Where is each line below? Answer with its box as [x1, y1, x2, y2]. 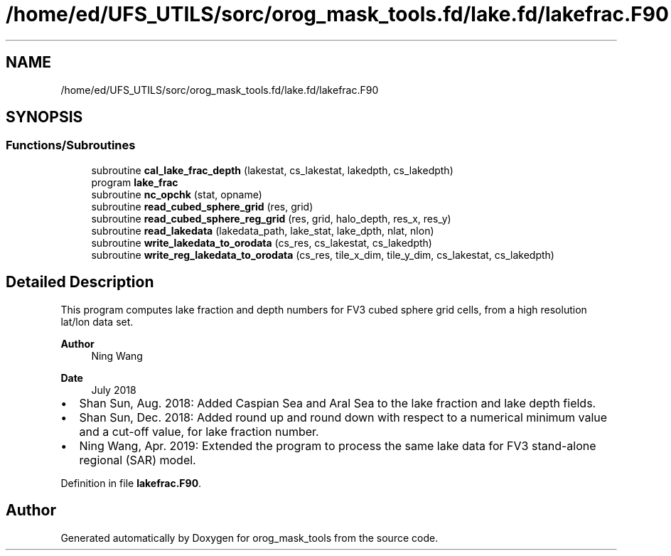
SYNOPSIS [6, 108, 83, 127]
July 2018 [91, 383, 136, 396]
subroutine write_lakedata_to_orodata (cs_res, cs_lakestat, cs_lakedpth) [91, 236, 432, 249]
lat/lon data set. [60, 315, 134, 328]
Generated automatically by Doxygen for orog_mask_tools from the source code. [60, 531, 439, 544]
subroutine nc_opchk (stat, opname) [91, 188, 262, 201]
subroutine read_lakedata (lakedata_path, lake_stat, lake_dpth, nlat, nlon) [91, 224, 434, 237]
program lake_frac [91, 176, 178, 188]
